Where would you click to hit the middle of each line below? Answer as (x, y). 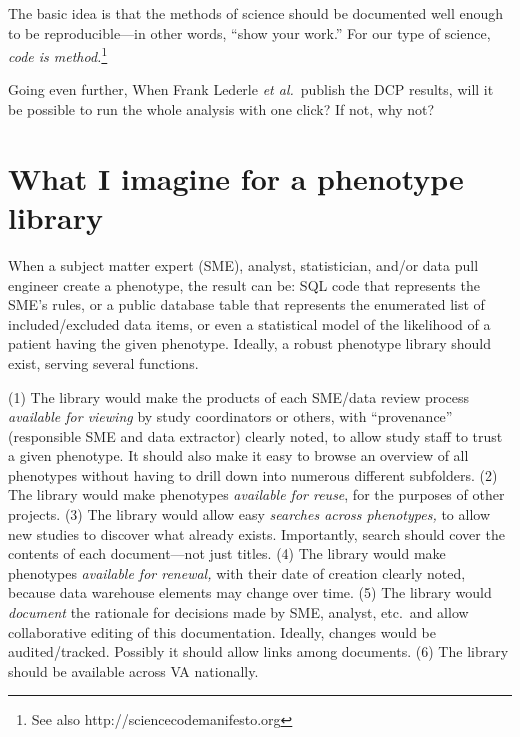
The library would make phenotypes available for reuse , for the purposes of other (256, 494)
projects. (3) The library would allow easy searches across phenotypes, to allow (249, 514)
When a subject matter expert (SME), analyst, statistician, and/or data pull (243, 264)
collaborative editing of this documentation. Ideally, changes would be (222, 631)
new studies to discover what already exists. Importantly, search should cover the (256, 533)
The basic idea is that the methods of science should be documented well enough (256, 13)
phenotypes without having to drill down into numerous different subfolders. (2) (253, 474)
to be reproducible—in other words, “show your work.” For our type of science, (249, 32)
